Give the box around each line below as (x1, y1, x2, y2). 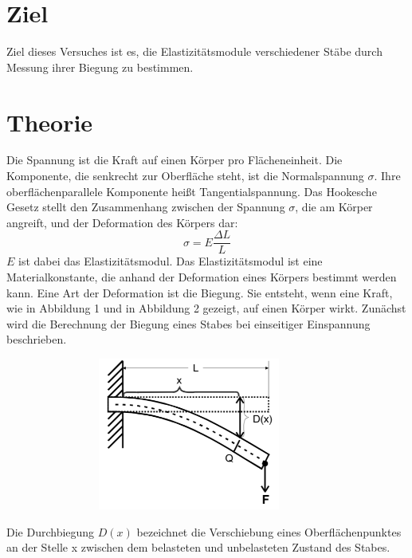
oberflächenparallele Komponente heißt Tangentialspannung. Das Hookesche (6, 183, 377, 199)
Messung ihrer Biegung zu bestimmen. (6, 58, 194, 75)
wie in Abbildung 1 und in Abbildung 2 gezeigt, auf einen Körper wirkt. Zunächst (6, 300, 406, 316)
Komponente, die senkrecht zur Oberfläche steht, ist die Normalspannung (6, 167, 364, 184)
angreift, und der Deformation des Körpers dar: (6, 214, 238, 230)
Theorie (6, 105, 93, 138)
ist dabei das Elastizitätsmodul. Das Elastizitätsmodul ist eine (18, 253, 323, 269)
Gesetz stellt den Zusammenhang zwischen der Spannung (6, 198, 285, 215)
